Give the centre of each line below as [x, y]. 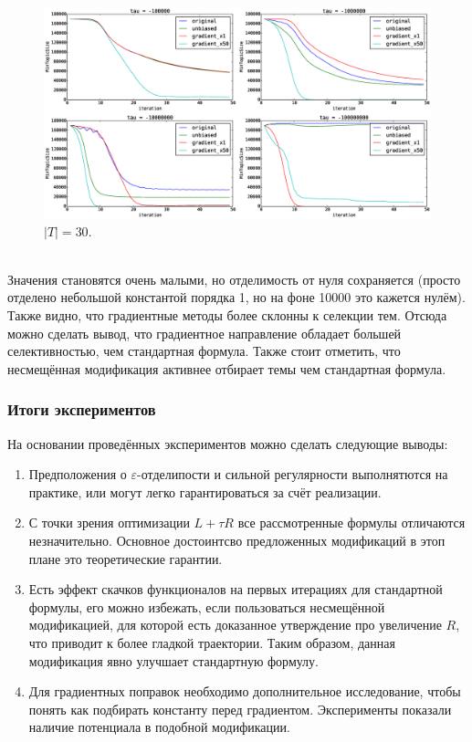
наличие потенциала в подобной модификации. [159, 727]
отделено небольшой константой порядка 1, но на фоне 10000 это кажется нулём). [236, 297]
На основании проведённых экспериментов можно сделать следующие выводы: [228, 443]
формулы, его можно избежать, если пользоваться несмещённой [207, 606]
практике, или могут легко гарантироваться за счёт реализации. [205, 491]
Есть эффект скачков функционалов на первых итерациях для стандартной [236, 589]
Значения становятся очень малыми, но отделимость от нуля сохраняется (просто [234, 279]
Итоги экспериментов [82, 409]
